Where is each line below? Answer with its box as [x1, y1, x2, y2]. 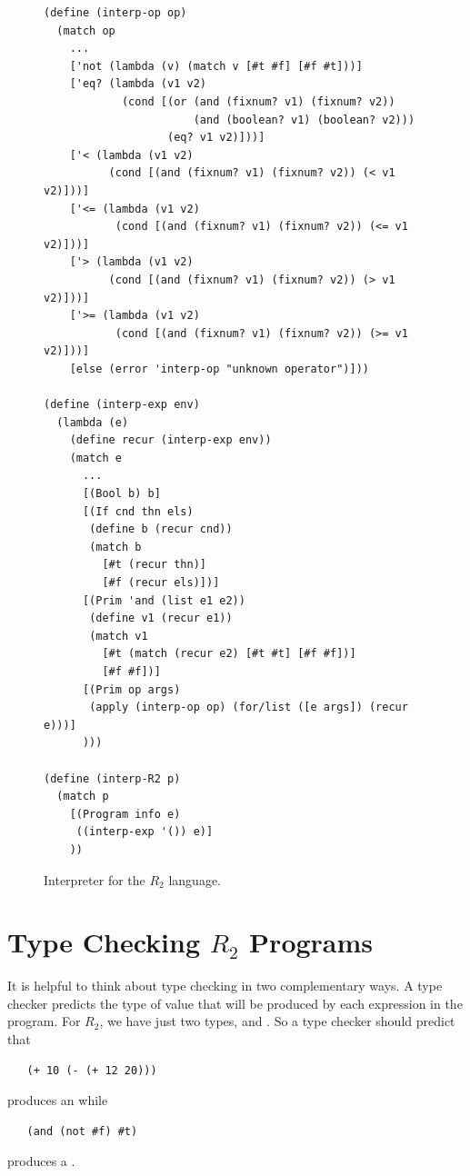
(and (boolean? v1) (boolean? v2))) [193, 113, 415, 126]
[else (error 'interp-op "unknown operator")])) [69, 362, 369, 375]
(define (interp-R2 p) [44, 772, 181, 785]
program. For [7, 1012, 81, 1031]
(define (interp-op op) [44, 6, 187, 19]
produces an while [7, 1091, 108, 1110]
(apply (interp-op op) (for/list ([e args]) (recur [89, 701, 408, 714]
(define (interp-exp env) [44, 398, 200, 412]
